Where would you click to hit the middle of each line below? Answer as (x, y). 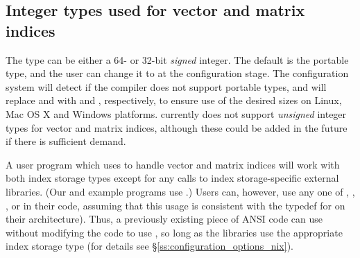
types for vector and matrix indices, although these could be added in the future (177, 127)
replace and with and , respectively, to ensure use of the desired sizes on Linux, (174, 100)
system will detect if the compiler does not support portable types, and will (166, 86)
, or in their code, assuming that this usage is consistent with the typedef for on (175, 205)
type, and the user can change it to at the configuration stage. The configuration (177, 73)
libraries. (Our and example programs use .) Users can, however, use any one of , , (180, 191)
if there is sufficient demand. (66, 141)
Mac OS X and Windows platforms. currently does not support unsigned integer (176, 113)
